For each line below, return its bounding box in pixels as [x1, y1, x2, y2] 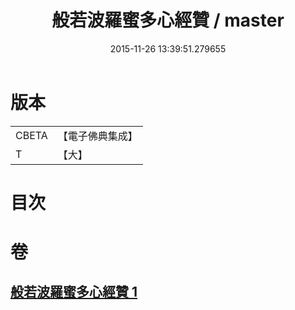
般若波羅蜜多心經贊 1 [10, 284, 138, 301]
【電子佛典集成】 [57, 129, 138, 143]
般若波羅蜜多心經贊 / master [51, 9, 285, 32]
